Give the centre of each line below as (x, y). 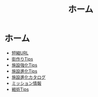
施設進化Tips (24, 71)
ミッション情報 (26, 83)
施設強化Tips (24, 65)
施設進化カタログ (28, 77)
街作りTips (22, 59)
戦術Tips (20, 89)
